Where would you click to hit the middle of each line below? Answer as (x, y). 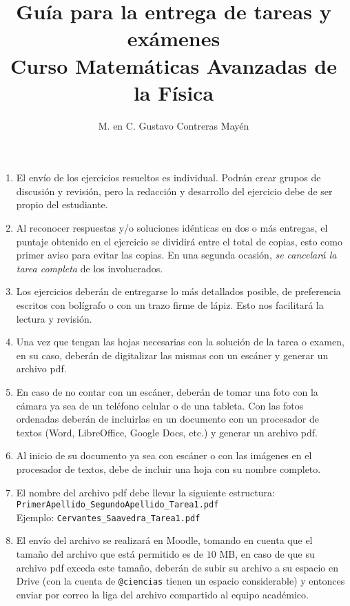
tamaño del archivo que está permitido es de (110, 554)
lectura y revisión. (54, 318)
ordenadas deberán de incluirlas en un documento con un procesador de (167, 419)
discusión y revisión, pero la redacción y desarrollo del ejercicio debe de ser (174, 191)
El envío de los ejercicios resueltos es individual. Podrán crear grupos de (168, 178)
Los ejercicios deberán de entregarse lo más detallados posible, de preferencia (178, 291)
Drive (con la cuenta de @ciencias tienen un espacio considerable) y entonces (181, 581)
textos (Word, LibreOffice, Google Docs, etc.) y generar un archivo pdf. (167, 432)
